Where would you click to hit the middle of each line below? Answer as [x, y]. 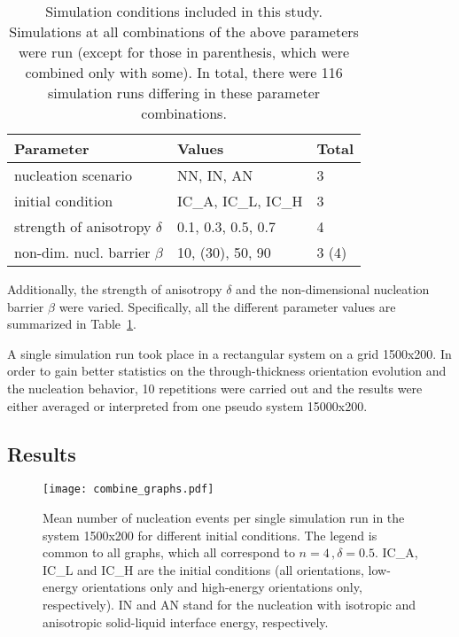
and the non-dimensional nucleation [333, 289]
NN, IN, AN [215, 175]
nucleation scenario [74, 175]
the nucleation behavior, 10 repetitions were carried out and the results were [215, 388]
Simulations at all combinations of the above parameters [184, 31]
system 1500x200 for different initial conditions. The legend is [210, 535]
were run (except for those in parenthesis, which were [184, 52]
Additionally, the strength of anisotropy [115, 289]
